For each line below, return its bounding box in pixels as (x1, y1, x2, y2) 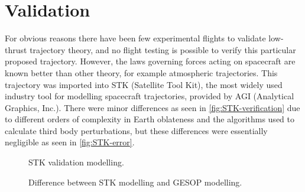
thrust (5, 43, 27, 56)
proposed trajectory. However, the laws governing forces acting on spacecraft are (5, 55, 296, 67)
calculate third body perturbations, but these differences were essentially (5, 124, 268, 136)
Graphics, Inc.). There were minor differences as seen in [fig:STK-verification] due (5, 101, 300, 113)
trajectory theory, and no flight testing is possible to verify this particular (30, 43, 296, 56)
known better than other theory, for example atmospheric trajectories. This (5, 66, 278, 79)
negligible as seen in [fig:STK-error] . (5, 136, 135, 148)
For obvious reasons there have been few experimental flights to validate (5, 32, 266, 44)
